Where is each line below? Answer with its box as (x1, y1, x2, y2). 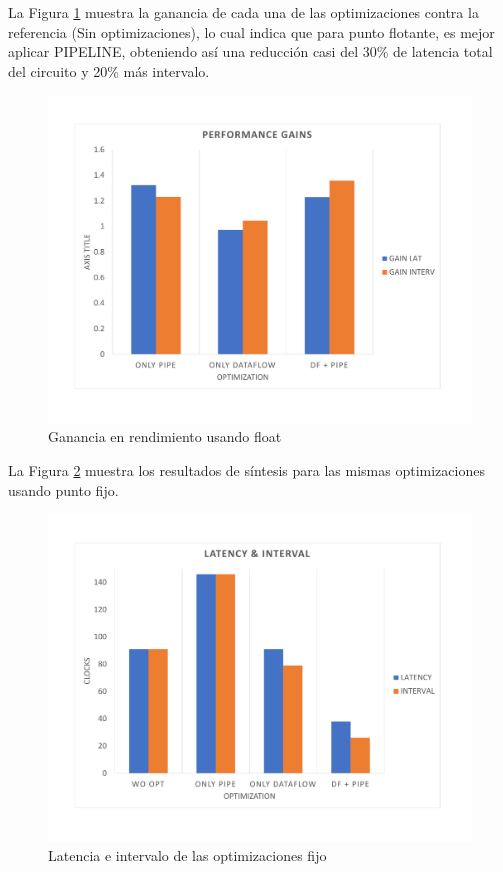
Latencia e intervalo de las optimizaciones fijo (48, 845, 327, 866)
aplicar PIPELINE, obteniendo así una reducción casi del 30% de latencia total (8, 41, 493, 62)
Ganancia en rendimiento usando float (48, 426, 282, 447)
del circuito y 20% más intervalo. (8, 60, 210, 81)
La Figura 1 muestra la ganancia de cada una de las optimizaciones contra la (8, 2, 479, 22)
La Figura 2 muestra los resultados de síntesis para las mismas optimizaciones (8, 460, 485, 481)
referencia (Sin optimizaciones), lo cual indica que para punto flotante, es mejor (8, 21, 495, 42)
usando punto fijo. (8, 479, 119, 500)
